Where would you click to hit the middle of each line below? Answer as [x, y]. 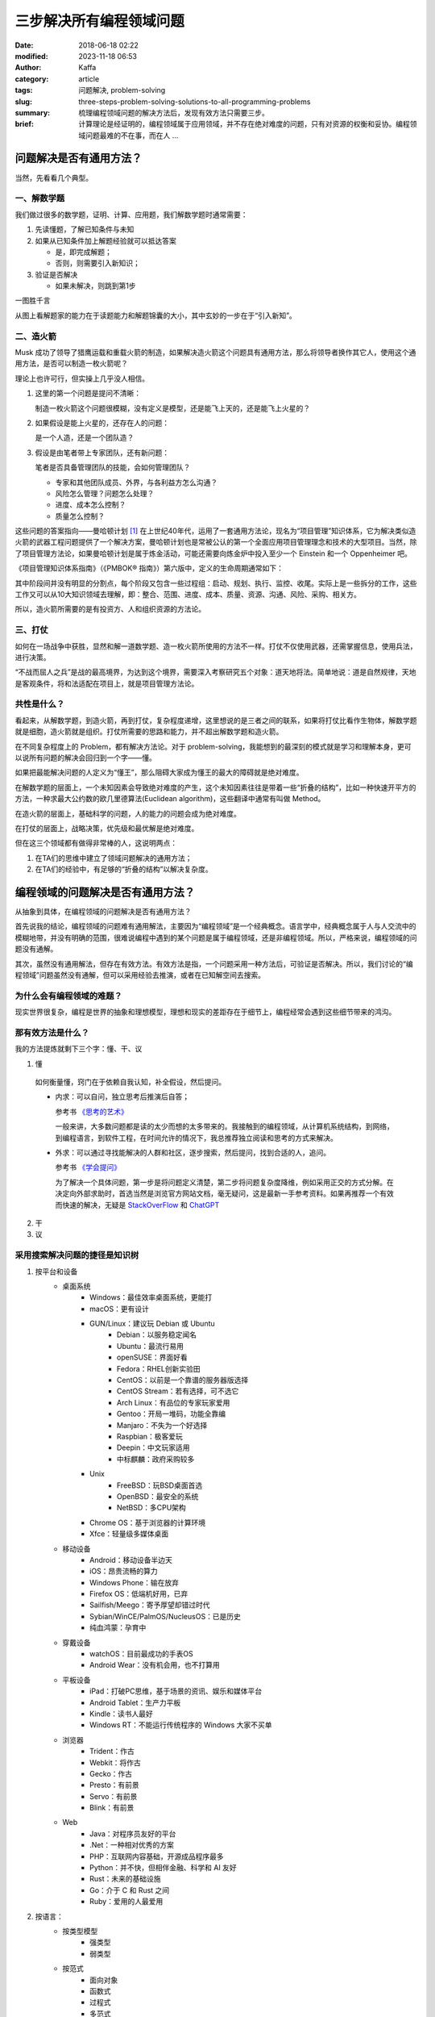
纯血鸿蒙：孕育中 [118, 1628]
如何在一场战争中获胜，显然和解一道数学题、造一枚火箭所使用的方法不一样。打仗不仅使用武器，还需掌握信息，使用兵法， [216, 646]
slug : [23, 102]
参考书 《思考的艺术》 [91, 1111]
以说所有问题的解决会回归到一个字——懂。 [85, 758]
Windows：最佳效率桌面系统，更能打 [151, 1297]
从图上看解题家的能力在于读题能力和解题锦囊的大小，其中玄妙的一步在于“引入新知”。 [156, 315]
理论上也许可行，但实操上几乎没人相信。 [82, 378]
